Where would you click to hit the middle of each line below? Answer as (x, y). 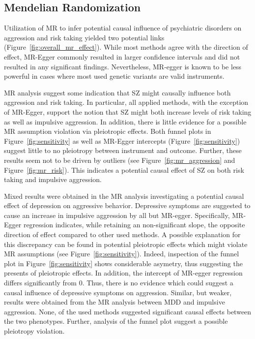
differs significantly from (41, 283)
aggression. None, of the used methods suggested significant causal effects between (128, 311)
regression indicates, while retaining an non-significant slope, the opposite (134, 225)
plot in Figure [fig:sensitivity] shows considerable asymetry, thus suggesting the (123, 263)
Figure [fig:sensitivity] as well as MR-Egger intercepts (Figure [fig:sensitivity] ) (122, 140)
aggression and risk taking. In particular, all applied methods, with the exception (126, 102)
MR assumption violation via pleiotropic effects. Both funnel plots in (108, 131)
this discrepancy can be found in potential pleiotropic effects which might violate (126, 244)
